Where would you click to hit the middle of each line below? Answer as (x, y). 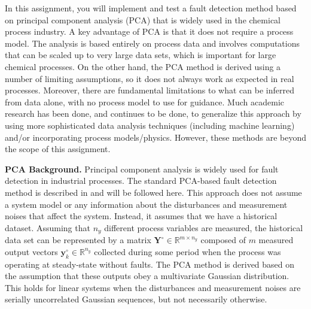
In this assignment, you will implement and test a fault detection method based (151, 8)
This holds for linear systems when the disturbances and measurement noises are (153, 287)
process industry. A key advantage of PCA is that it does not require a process (149, 31)
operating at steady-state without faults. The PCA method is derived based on (150, 264)
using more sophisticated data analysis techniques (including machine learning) (150, 125)
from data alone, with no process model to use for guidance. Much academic (144, 102)
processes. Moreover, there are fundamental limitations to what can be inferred (150, 90)
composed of (223, 240)
